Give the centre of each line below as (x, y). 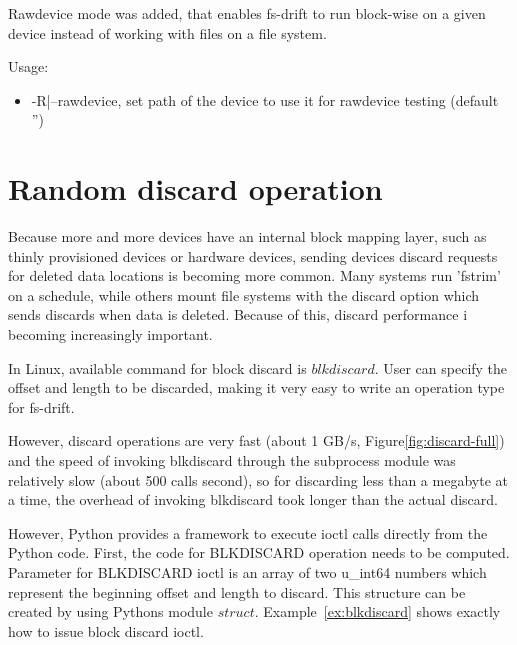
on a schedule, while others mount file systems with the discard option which (244, 294)
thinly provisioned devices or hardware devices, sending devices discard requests (253, 255)
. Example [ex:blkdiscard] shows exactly (377, 611)
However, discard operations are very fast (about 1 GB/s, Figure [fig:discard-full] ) (256, 440)
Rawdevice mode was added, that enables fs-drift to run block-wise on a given (247, 13)
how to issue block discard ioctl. (106, 630)
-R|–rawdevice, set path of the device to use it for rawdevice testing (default (265, 99)
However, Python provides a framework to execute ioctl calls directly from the (248, 532)
